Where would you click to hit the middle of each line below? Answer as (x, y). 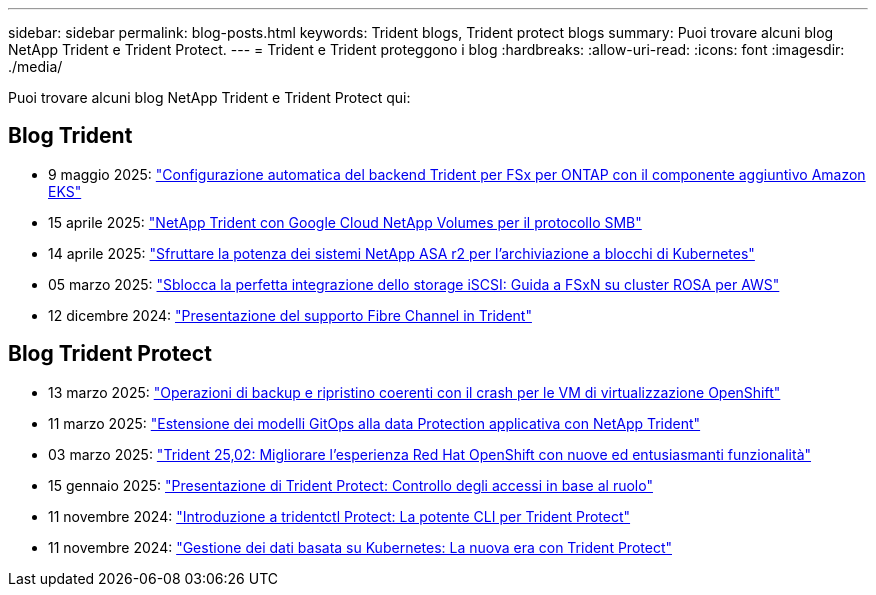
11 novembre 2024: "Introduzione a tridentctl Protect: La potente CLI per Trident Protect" (339, 516)
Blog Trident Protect (110, 354)
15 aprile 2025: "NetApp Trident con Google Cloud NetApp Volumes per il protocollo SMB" (345, 222)
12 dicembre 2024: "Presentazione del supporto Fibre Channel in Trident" (290, 315)
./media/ (35, 66)
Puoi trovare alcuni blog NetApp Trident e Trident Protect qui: (209, 97)
